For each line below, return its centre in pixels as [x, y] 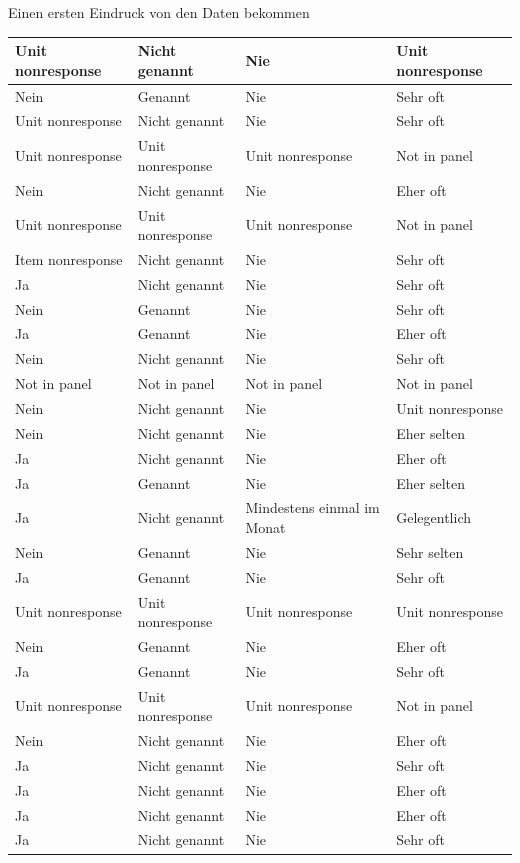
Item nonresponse [69, 258]
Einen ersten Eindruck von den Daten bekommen [159, 12]
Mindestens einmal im [312, 507]
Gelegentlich [433, 517]
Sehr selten [430, 551]
